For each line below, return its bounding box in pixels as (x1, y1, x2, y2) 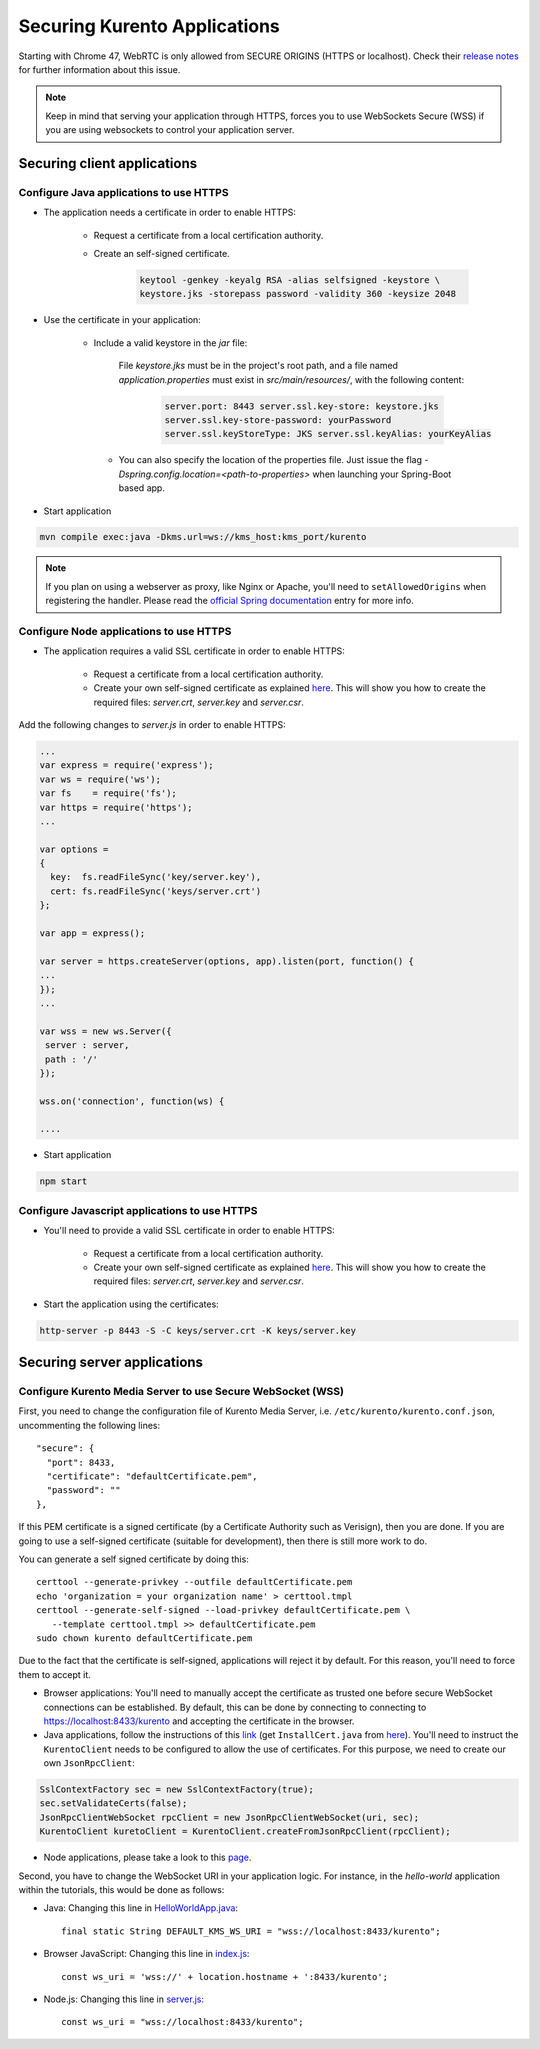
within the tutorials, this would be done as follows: (18, 1884, 225, 1895)
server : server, (45, 1040, 130, 1051)
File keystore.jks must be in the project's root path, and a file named (118, 360, 399, 372)
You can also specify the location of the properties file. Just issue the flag (118, 454, 422, 466)
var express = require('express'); (39, 760, 214, 771)
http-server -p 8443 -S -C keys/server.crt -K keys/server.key (39, 1325, 357, 1336)
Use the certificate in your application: (43, 314, 202, 326)
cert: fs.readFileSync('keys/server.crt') (50, 885, 262, 897)
